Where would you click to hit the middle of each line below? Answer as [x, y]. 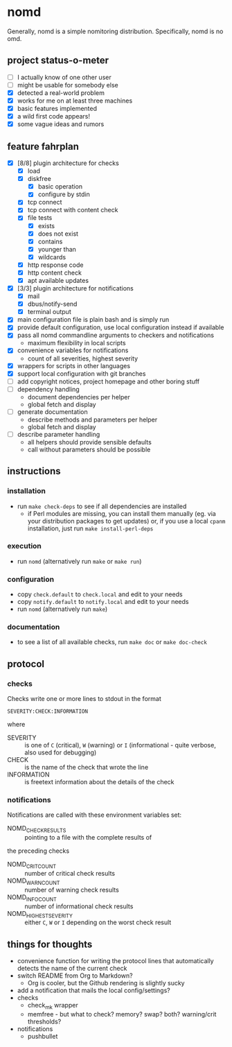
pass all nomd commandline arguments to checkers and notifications [116, 335]
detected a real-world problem [61, 93]
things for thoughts [50, 944]
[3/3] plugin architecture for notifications [75, 288]
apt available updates [58, 280]
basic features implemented [57, 109]
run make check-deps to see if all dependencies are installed [102, 506]
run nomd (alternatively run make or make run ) [79, 561]
